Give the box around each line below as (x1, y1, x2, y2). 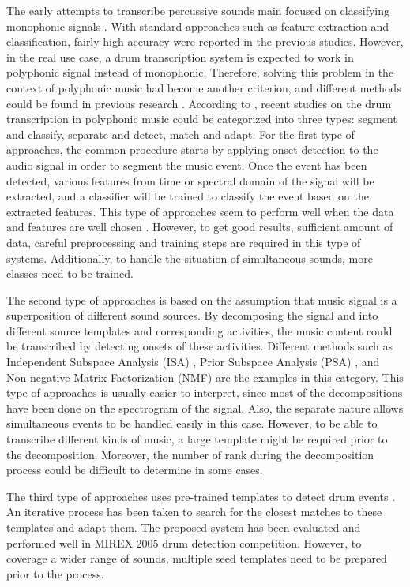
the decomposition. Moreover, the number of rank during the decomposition (6, 446, 374, 462)
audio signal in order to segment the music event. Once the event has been (6, 156, 367, 173)
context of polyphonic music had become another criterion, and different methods (6, 79, 401, 95)
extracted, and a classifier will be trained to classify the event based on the (6, 188, 369, 204)
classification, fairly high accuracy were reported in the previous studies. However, (6, 33, 404, 50)
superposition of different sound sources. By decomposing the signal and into (6, 307, 378, 323)
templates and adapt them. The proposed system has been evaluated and (6, 519, 361, 535)
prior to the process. (6, 565, 104, 581)
